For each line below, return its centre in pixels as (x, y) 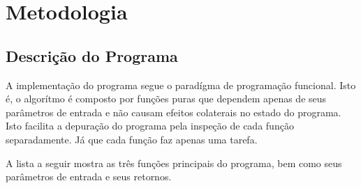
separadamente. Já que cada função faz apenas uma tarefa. (132, 139)
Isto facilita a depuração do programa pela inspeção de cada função (150, 126)
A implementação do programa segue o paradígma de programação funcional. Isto (181, 85)
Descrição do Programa (92, 55)
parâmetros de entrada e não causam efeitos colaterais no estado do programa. (174, 112)
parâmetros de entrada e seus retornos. (89, 177)
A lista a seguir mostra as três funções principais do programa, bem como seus (174, 163)
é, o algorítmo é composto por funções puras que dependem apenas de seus (166, 99)
